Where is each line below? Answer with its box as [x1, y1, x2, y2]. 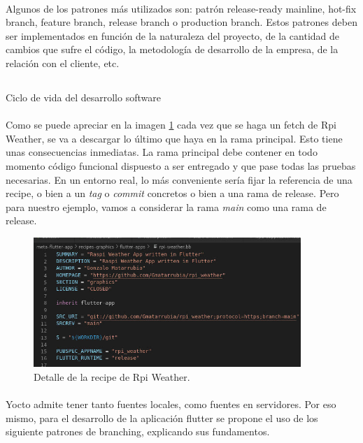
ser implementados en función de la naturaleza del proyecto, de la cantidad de [6, 28, 340, 43]
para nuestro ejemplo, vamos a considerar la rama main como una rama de [6, 199, 327, 214]
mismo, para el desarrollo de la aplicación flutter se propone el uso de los [6, 410, 318, 425]
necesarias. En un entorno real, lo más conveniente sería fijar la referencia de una [6, 172, 353, 187]
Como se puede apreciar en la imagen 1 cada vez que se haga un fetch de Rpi [6, 117, 336, 132]
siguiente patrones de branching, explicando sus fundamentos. [6, 424, 270, 439]
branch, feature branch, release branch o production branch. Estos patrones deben [6, 15, 357, 29]
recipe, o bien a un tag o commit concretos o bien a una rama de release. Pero [6, 186, 339, 201]
